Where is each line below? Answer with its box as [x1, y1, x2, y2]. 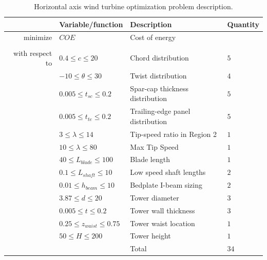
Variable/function [59, 18, 123, 29]
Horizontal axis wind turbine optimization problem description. [34, 1, 233, 11]
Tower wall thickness [130, 205, 195, 215]
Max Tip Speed [130, 141, 179, 152]
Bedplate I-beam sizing [130, 179, 203, 190]
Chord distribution [130, 52, 189, 63]
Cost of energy [130, 32, 176, 43]
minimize [24, 32, 52, 43]
